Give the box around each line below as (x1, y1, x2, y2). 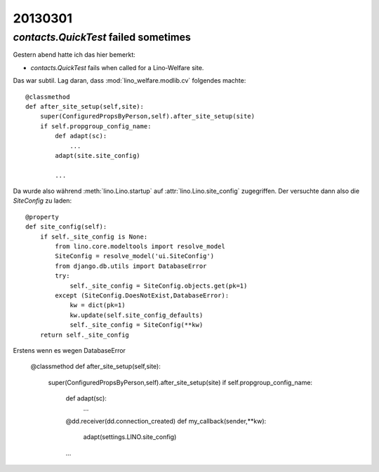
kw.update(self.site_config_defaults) (69, 311, 204, 319)
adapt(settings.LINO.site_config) (83, 433, 177, 441)
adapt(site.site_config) (55, 151, 140, 159)
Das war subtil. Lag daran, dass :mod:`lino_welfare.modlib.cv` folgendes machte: (13, 76, 246, 85)
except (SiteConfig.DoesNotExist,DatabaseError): (55, 291, 230, 299)
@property (25, 213, 59, 221)
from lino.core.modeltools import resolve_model (55, 243, 226, 250)
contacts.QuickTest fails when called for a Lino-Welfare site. (30, 63, 204, 72)
